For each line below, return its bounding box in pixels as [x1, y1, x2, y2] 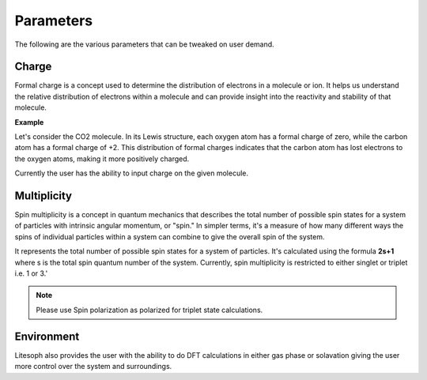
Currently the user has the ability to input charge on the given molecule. [14, 168, 249, 178]
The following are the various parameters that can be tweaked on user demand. [14, 40, 274, 49]
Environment [14, 329, 80, 343]
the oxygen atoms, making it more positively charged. [14, 154, 190, 164]
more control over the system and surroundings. [14, 362, 172, 371]
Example [14, 117, 44, 126]
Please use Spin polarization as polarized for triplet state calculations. [36, 305, 263, 314]
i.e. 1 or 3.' [14, 269, 48, 278]
